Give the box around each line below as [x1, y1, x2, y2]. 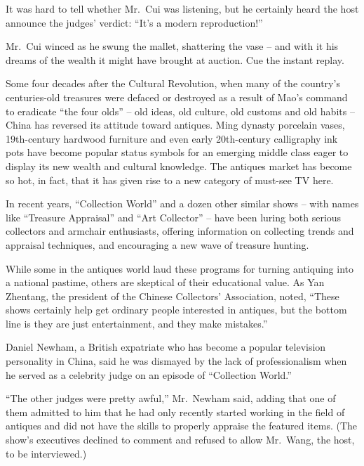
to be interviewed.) [6, 446, 87, 460]
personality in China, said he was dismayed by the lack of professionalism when [6, 354, 347, 368]
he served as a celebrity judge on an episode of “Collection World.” [6, 367, 292, 382]
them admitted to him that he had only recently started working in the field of [6, 404, 345, 419]
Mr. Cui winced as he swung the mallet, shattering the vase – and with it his [6, 39, 339, 53]
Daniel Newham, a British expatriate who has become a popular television [6, 339, 326, 354]
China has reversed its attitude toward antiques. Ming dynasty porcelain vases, [6, 117, 345, 132]
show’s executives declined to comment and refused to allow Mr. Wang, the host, [6, 432, 355, 447]
